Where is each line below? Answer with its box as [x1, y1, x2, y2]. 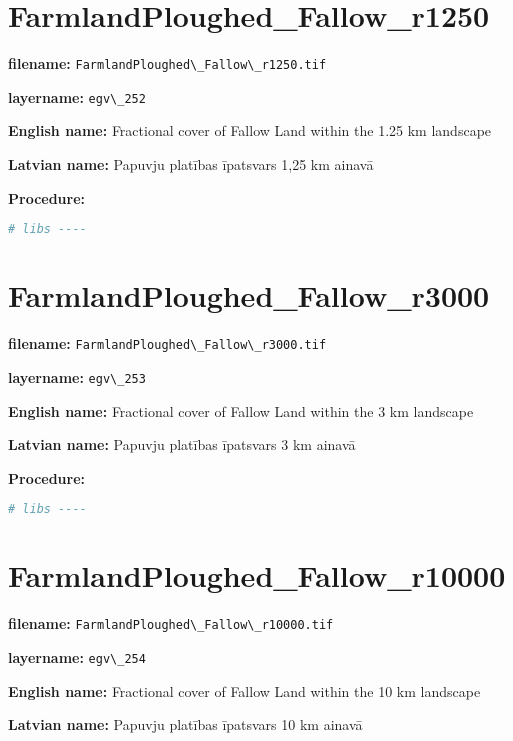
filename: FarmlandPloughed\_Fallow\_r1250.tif [8, 53, 327, 74]
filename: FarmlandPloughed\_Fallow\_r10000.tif [8, 613, 334, 634]
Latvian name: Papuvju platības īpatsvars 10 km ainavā [8, 714, 363, 735]
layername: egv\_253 [8, 366, 146, 387]
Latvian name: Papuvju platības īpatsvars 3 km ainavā [8, 434, 356, 455]
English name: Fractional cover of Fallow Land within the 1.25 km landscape [8, 120, 492, 141]
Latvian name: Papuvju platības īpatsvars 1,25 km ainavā [8, 154, 374, 175]
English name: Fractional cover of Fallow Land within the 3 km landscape [8, 400, 474, 421]
